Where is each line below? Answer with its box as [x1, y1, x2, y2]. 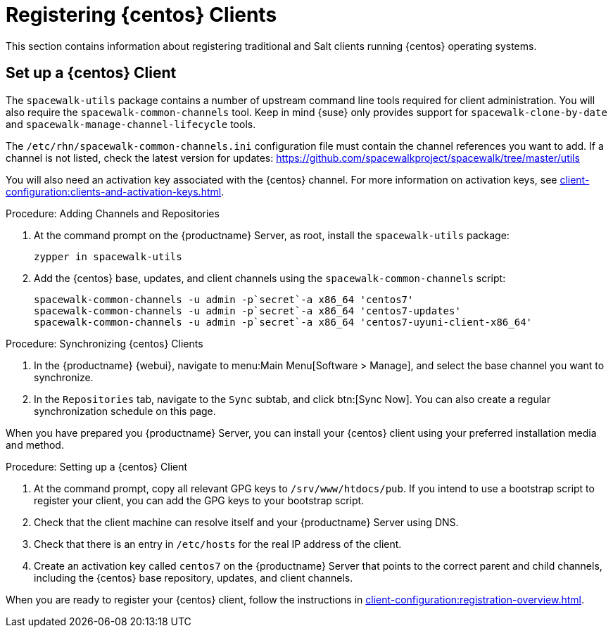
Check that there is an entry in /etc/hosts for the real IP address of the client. [34, 537, 402, 550]
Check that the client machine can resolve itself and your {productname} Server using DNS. [34, 516, 459, 528]
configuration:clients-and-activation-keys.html [6, 185, 222, 198]
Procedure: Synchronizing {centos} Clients [6, 337, 203, 350]
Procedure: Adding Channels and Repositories [6, 207, 220, 219]
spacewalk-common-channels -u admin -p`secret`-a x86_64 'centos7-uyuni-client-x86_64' [34, 316, 533, 328]
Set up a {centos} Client [6, 64, 177, 82]
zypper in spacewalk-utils [34, 250, 182, 262]
